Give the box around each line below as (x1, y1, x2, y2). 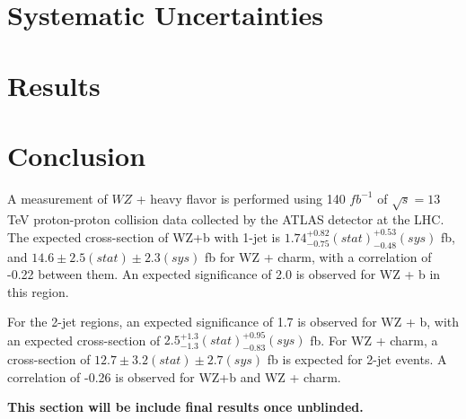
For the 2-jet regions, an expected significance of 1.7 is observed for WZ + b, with (7, 312, 460, 331)
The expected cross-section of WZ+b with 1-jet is (7, 227, 281, 246)
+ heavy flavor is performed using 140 (136, 188, 346, 207)
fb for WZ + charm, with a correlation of (204, 247, 432, 266)
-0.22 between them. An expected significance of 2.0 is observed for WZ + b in (7, 265, 441, 284)
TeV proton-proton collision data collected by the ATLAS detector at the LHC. (7, 209, 444, 228)
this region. (7, 282, 69, 301)
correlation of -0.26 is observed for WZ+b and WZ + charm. (7, 367, 341, 386)
